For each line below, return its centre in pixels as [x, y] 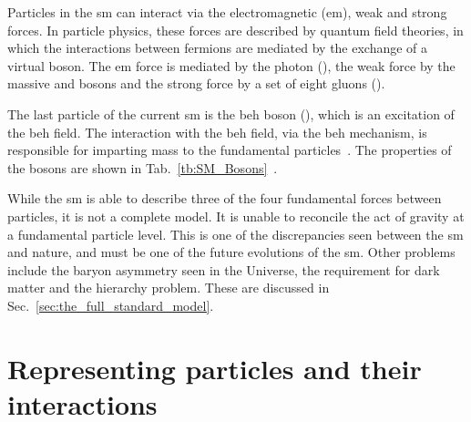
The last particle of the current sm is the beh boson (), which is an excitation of [231, 113]
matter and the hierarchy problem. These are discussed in [169, 288]
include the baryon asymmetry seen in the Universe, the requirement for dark [224, 269]
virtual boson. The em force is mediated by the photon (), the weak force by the [231, 65]
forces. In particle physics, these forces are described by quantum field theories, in [235, 30]
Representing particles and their [215, 368]
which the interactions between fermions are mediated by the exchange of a [218, 48]
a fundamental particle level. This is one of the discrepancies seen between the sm [235, 234]
